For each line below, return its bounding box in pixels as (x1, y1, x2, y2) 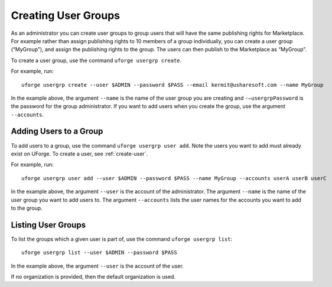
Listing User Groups (11, 220, 86, 230)
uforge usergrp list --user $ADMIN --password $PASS (21, 249, 177, 256)
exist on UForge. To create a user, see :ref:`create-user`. (11, 150, 148, 157)
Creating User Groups (11, 9, 121, 22)
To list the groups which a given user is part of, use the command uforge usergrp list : (11, 235, 233, 242)
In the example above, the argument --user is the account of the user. (11, 262, 184, 269)
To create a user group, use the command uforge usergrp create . (11, 57, 182, 64)
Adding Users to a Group (11, 126, 103, 136)
